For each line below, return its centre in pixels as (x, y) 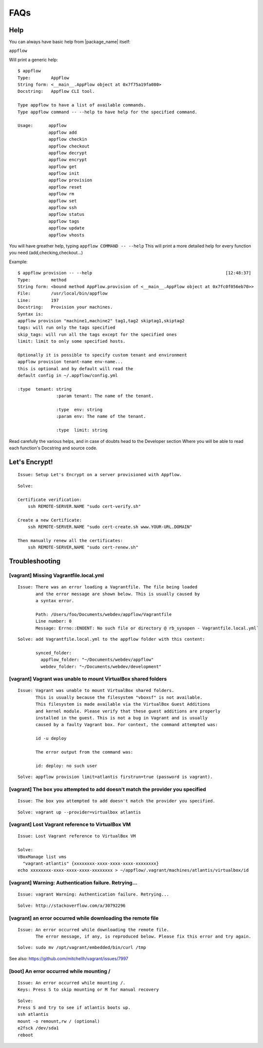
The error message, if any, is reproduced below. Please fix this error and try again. (144, 937)
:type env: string (79, 409)
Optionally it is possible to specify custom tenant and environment (103, 355)
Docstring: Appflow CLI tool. (56, 91)
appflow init (64, 174)
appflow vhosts (66, 235)
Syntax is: (31, 314)
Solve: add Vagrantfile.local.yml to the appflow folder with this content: (112, 639)
